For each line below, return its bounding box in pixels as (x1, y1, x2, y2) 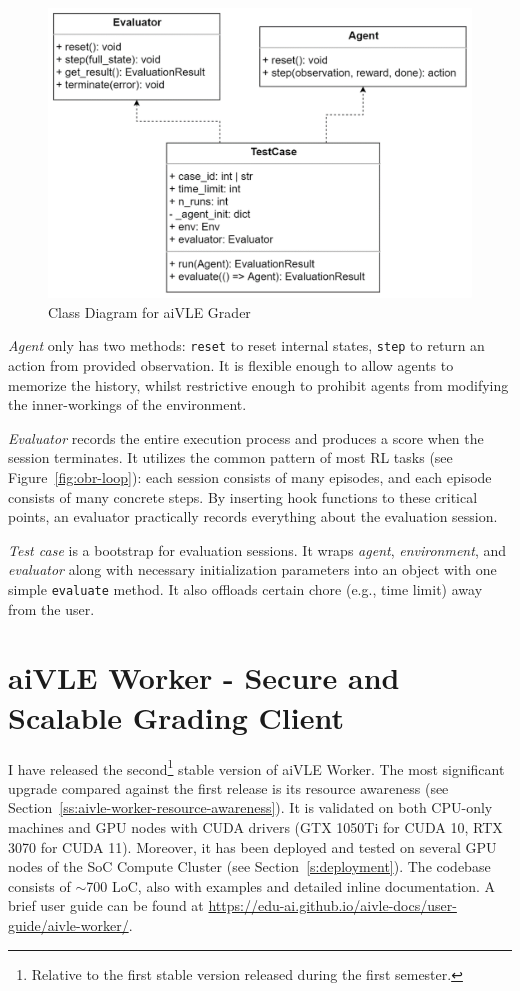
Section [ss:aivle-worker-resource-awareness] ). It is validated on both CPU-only (8, 797, 493, 818)
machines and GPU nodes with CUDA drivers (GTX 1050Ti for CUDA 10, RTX (8, 817, 503, 838)
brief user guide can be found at (8, 895, 204, 916)
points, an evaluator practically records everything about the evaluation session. (8, 506, 498, 527)
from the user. (8, 598, 95, 619)
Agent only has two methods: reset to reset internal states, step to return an (8, 335, 485, 356)
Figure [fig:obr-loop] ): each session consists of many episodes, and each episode (8, 467, 492, 488)
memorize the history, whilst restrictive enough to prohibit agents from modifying (8, 374, 509, 395)
